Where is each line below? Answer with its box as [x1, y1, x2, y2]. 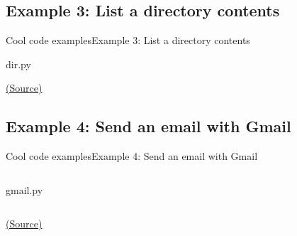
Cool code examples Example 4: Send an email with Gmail [6, 149, 258, 163]
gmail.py [6, 182, 43, 197]
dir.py [6, 56, 31, 71]
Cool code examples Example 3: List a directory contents [6, 33, 250, 48]
